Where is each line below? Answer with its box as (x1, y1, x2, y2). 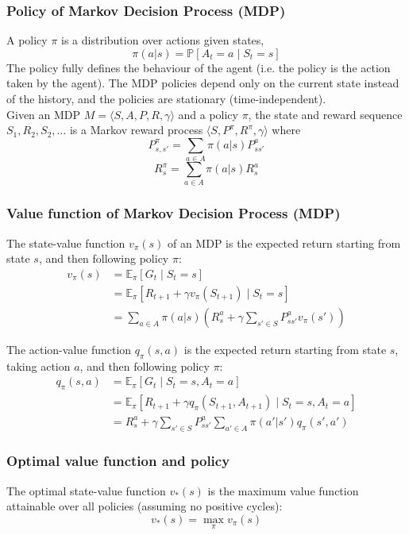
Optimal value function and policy (6, 451, 230, 471)
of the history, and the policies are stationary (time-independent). (6, 90, 326, 106)
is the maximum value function (207, 482, 359, 498)
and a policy (178, 106, 238, 122)
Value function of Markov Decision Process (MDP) (6, 203, 341, 223)
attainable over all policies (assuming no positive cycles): (6, 498, 283, 514)
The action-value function (6, 341, 132, 357)
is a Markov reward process (69, 121, 203, 138)
